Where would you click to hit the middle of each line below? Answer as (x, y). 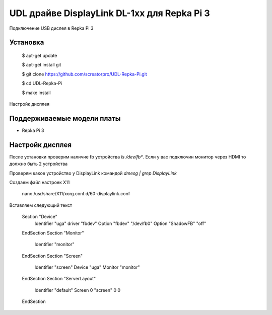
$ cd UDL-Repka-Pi (42, 84)
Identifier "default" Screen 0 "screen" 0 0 (78, 290)
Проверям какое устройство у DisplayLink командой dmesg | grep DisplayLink (93, 173)
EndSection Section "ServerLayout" (59, 279)
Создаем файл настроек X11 (40, 182)
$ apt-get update (40, 55)
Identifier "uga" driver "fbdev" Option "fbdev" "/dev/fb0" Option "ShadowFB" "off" (120, 223)
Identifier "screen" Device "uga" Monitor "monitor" (87, 267)
